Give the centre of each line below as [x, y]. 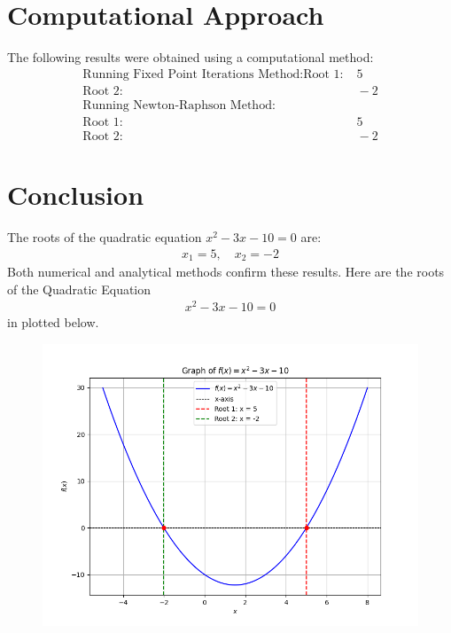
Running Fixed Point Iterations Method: [193, 74]
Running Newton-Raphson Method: [179, 105]
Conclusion [76, 195]
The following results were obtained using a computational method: [191, 57]
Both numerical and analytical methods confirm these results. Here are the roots [226, 272]
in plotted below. [53, 322]
